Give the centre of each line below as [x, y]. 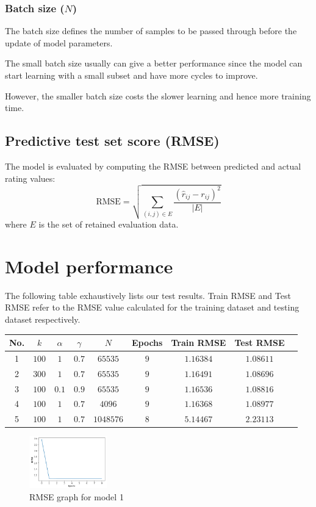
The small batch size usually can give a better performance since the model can [154, 63]
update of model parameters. [59, 42]
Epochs [147, 343]
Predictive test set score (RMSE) [112, 141]
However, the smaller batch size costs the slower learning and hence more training [158, 95]
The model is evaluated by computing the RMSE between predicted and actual [153, 166]
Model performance [89, 266]
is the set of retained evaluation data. [109, 224]
